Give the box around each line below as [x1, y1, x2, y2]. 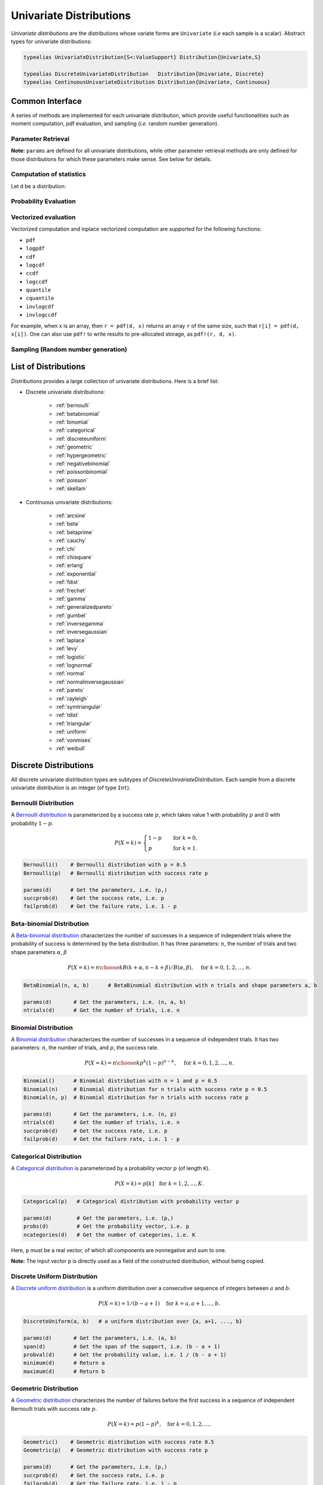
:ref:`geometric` [55, 443, 94, 451]
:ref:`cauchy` [55, 537, 87, 544]
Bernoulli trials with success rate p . [11, 1405, 97, 1412]
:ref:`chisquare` [55, 553, 93, 561]
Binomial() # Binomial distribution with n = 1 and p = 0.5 [23, 1078, 218, 1084]
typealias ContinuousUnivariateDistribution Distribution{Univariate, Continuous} [23, 79, 271, 86]
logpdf [25, 245, 45, 252]
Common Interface [11, 96, 82, 106]
